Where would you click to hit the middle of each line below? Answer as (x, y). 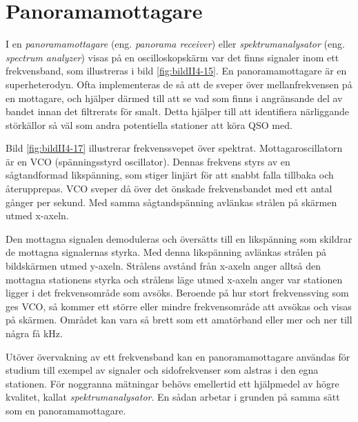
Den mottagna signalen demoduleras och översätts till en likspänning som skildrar (179, 238)
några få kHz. (34, 333)
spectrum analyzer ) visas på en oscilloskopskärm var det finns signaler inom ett (172, 57)
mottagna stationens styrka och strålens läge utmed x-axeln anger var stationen (174, 279)
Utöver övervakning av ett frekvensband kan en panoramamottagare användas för (178, 356)
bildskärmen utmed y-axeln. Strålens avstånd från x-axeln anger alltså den (163, 266)
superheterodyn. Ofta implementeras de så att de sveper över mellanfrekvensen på (179, 84)
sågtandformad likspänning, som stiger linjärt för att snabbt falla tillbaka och (170, 175)
